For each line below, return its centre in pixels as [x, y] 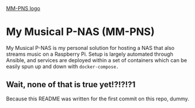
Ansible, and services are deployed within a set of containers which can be [97, 60]
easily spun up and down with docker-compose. [62, 66]
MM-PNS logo [23, 8]
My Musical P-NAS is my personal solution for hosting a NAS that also [90, 48]
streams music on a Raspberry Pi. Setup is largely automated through [90, 54]
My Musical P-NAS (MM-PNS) [81, 32]
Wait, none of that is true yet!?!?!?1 [71, 84]
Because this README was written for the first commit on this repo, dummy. [97, 99]
